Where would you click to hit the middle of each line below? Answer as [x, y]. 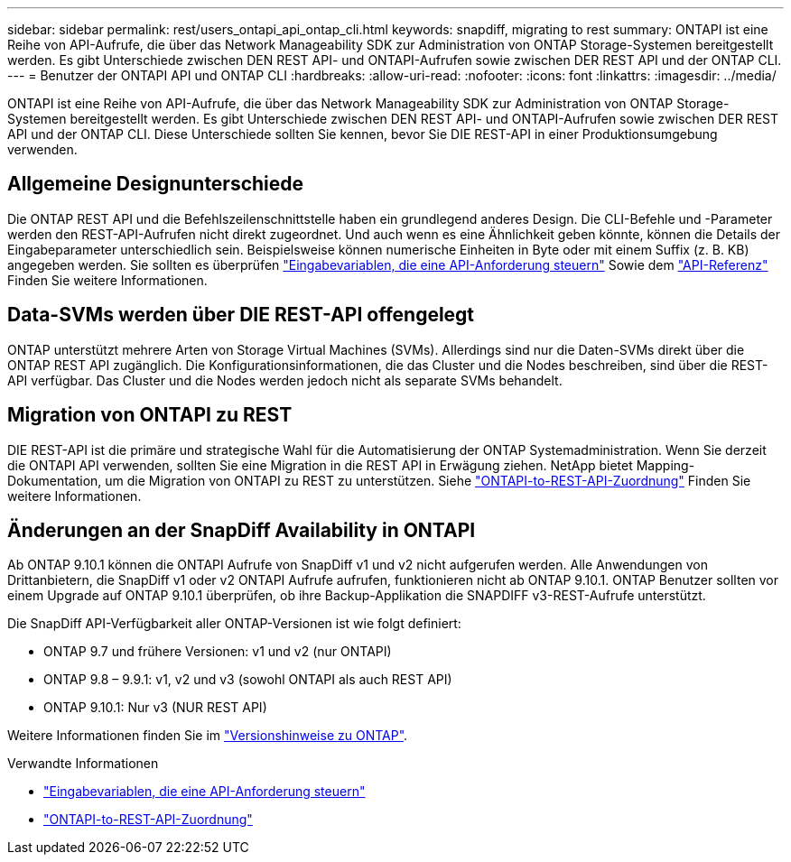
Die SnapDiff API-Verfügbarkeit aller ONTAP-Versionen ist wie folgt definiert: [234, 624]
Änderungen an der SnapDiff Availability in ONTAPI [242, 530]
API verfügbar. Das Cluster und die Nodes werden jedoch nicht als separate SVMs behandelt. [285, 380]
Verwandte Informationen [83, 764]
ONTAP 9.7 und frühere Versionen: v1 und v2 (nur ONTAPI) [218, 652]
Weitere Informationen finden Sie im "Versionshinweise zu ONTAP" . [208, 736]
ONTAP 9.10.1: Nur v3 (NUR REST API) [155, 708]
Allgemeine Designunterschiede [156, 184]
